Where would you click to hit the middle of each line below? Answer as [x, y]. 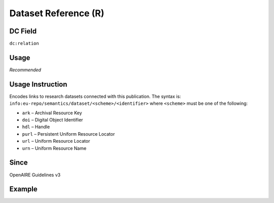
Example [23, 189]
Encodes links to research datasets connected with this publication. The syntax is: [95, 96]
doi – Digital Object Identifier [53, 120]
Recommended [25, 70]
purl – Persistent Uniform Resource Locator [68, 134]
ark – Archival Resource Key [52, 113]
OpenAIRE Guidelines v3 [35, 175]
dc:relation [24, 44]
